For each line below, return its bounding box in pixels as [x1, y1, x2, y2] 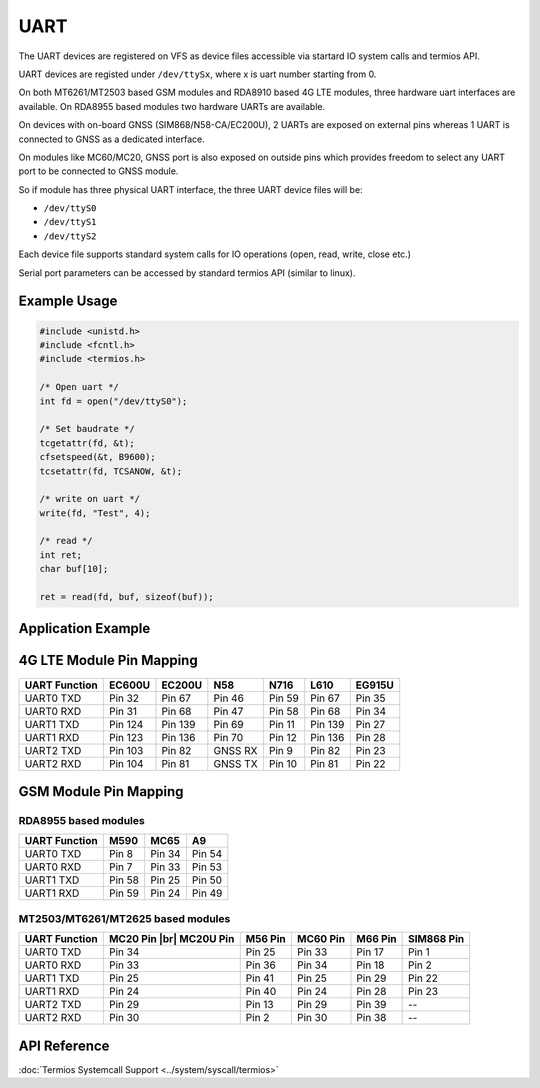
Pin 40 [245, 985, 277, 999]
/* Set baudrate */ [39, 423, 135, 435]
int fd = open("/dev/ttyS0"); [39, 395, 188, 407]
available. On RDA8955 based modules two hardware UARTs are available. [18, 100, 325, 112]
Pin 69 [213, 717, 244, 731]
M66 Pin [356, 932, 397, 946]
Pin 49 [191, 886, 223, 900]
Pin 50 [191, 873, 222, 887]
